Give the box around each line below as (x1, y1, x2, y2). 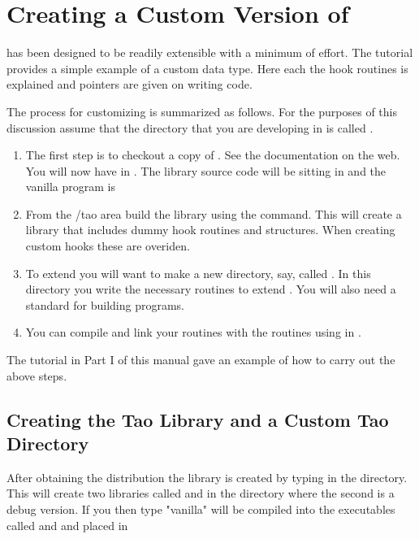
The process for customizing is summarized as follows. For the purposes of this (6, 102, 398, 120)
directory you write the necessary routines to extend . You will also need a (25, 280, 396, 298)
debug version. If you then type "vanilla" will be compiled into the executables (6, 501, 395, 517)
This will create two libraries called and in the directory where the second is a (6, 485, 395, 502)
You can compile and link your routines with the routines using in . (25, 324, 361, 341)
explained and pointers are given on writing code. (6, 76, 253, 93)
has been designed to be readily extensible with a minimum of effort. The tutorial (6, 44, 413, 61)
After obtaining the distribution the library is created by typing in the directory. (6, 468, 408, 485)
